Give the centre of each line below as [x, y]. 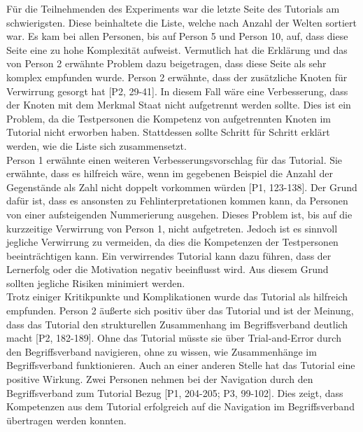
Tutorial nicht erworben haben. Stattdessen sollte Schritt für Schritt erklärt [168, 132]
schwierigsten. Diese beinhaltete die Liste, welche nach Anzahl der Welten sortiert [181, 22]
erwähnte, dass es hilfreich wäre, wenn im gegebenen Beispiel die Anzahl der [170, 173]
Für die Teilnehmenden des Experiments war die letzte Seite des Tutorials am [173, 8]
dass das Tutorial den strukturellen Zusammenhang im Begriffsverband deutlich [177, 324]
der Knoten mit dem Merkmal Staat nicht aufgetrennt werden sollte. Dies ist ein [179, 105]
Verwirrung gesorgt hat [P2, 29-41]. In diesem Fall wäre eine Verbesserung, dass [177, 91]
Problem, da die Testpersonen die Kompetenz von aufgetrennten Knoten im [169, 118]
